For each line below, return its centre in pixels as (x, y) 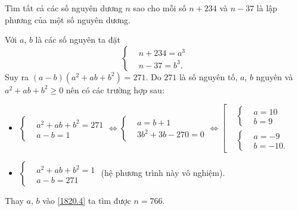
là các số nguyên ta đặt (78, 40)
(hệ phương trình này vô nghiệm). (163, 173)
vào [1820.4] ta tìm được (87, 201)
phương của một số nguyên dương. (68, 19)
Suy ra (17, 76)
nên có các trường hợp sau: (115, 89)
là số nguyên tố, (208, 76)
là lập (267, 8)
